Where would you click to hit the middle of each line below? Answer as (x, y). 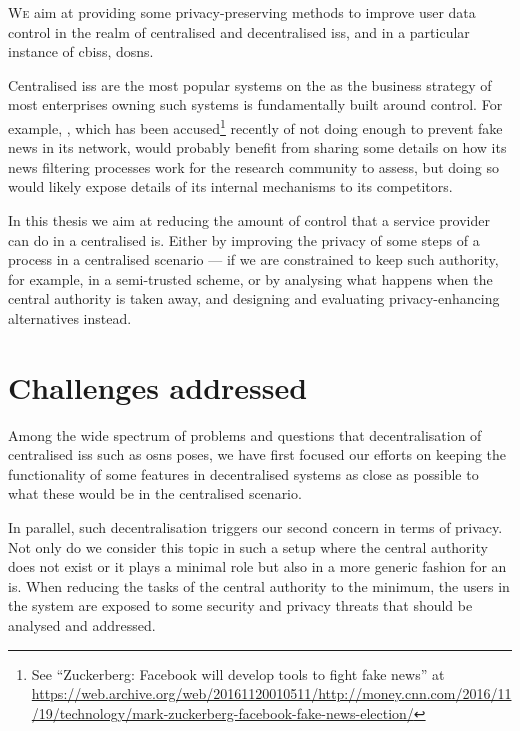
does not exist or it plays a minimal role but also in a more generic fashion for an (257, 566)
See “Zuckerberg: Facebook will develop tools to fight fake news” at (238, 673)
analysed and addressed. (82, 625)
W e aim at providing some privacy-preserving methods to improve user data (242, 12)
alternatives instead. (70, 317)
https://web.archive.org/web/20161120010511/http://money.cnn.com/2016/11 (271, 693)
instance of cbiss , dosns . (81, 51)
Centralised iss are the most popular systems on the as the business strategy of (250, 84)
